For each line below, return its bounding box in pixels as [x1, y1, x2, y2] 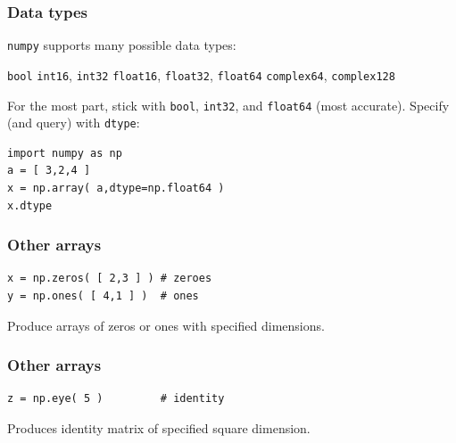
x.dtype [7, 199, 53, 212]
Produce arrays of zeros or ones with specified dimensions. [7, 316, 325, 334]
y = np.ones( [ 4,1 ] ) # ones [7, 290, 199, 303]
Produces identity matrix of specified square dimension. [7, 419, 311, 438]
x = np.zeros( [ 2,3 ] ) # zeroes [7, 272, 212, 285]
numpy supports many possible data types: [7, 36, 236, 54]
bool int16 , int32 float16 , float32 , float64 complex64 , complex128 [7, 65, 395, 84]
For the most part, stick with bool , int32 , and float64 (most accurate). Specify [7, 95, 450, 114]
